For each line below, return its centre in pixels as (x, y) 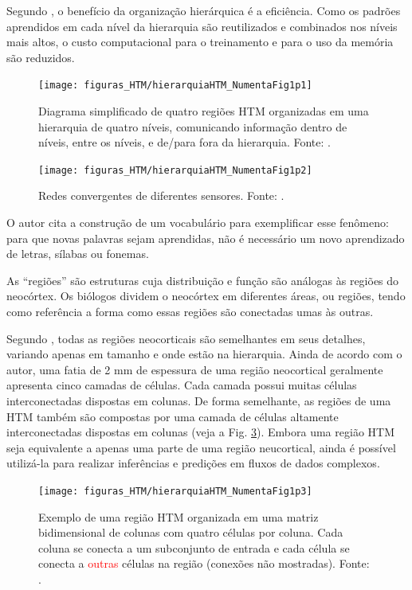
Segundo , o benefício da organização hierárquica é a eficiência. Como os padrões (204, 10)
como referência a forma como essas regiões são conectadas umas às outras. (190, 312)
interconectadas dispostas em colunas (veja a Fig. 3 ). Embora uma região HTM (200, 432)
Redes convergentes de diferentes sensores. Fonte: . (161, 195)
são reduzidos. (41, 57)
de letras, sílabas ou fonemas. (78, 254)
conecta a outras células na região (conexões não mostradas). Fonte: (204, 563)
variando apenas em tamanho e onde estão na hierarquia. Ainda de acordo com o (204, 354)
